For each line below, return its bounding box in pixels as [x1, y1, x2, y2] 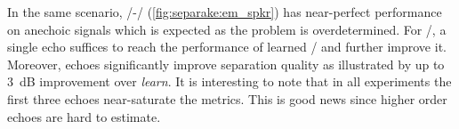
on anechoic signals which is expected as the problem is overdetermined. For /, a [7, 20, 447, 38]
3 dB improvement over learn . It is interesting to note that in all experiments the [7, 72, 452, 91]
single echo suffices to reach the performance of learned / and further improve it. [7, 37, 447, 56]
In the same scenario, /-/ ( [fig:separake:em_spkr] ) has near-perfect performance [7, 3, 442, 20]
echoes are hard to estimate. [7, 107, 161, 125]
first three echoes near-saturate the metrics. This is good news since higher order [7, 89, 447, 108]
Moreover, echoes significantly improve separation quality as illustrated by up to [7, 54, 445, 73]
